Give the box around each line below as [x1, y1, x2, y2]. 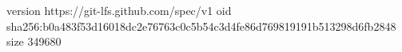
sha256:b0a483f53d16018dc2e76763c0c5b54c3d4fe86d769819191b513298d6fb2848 [6, 17, 396, 34]
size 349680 [6, 33, 62, 50]
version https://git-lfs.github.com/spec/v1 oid [6, 2, 232, 18]
